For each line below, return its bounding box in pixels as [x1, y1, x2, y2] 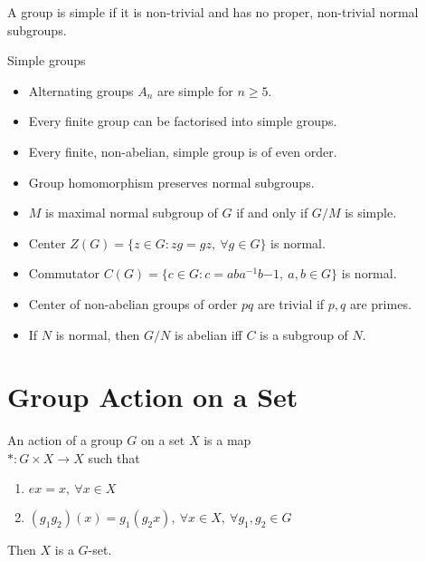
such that [88, 448, 140, 467]
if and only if [236, 203, 308, 222]
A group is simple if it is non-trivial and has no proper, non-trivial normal [7, 3, 419, 21]
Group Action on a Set [7, 378, 298, 415]
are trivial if [257, 294, 325, 313]
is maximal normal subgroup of [45, 203, 218, 222]
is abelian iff [174, 325, 242, 344]
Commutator [28, 264, 100, 283]
